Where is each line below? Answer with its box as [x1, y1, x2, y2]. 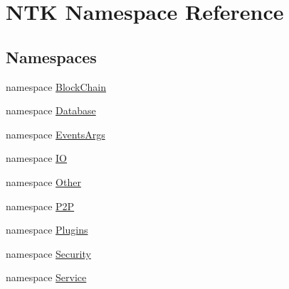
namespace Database [6, 103, 96, 118]
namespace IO [6, 151, 68, 165]
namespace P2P [6, 198, 75, 213]
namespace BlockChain [6, 79, 107, 94]
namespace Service [6, 270, 87, 285]
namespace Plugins [6, 222, 88, 237]
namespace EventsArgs [6, 126, 105, 141]
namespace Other [6, 174, 81, 189]
